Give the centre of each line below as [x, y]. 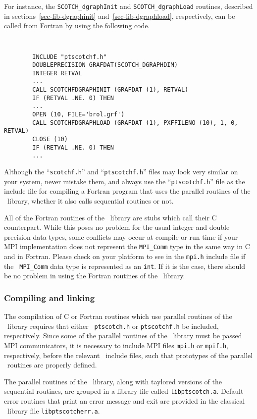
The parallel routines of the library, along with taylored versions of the [113, 381]
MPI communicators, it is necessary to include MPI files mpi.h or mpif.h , [116, 345]
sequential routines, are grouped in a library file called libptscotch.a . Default [124, 391]
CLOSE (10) [50, 139]
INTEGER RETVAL [57, 73]
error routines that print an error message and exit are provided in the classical [125, 401]
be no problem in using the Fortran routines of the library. [95, 276]
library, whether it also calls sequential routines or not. [90, 200]
